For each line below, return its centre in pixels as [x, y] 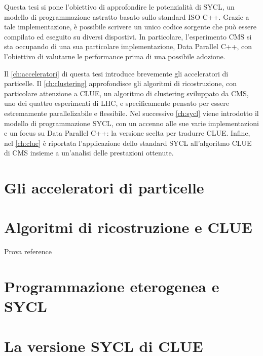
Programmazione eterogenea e [112, 286]
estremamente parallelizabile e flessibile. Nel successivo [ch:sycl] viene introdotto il [131, 113]
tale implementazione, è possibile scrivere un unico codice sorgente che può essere [130, 27]
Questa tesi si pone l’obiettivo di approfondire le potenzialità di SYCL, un [119, 7]
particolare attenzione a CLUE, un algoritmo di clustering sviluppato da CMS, [126, 93]
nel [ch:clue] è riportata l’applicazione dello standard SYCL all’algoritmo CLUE [128, 143]
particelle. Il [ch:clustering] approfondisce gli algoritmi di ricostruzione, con [121, 83]
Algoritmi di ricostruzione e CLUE [128, 227]
